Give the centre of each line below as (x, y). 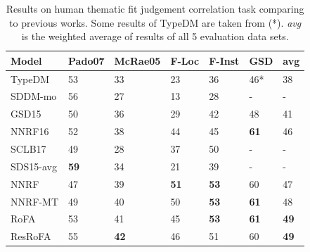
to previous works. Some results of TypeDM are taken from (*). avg (155, 22)
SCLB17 (28, 149)
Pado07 (86, 60)
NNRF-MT (35, 201)
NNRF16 (30, 131)
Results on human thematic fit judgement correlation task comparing (155, 8)
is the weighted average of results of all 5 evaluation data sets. (155, 36)
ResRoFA (31, 236)
